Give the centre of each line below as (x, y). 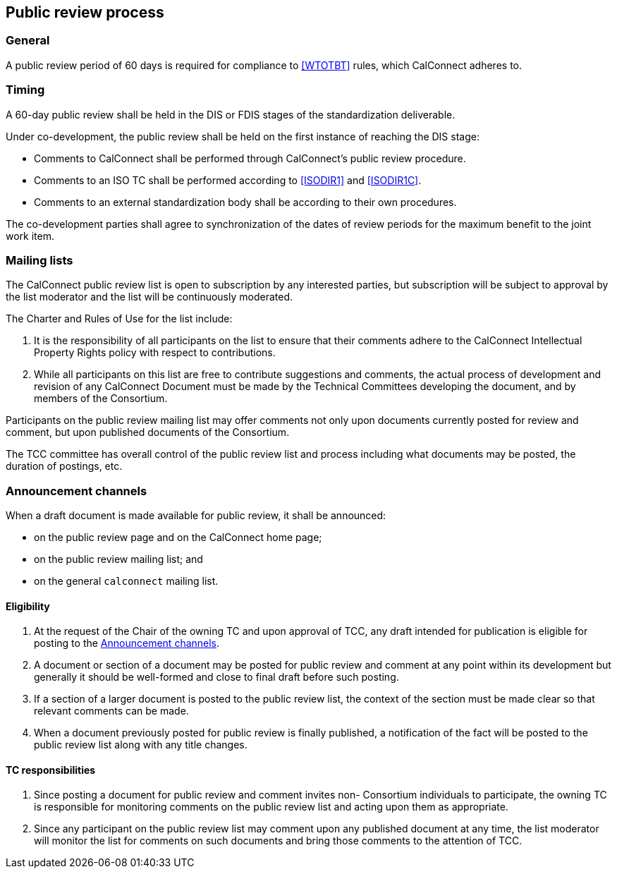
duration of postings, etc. (64, 466)
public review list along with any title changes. (141, 745)
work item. (30, 236)
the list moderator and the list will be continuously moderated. (149, 297)
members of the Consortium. (101, 399)
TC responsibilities (51, 770)
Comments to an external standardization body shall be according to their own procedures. (245, 202)
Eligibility (28, 606)
